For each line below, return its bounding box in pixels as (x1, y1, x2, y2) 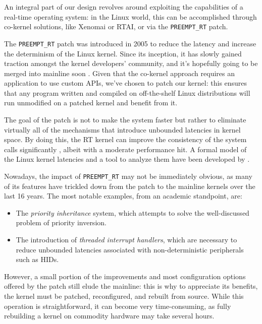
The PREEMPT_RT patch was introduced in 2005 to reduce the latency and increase (4, 38, 256, 48)
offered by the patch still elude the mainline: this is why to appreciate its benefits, (4, 281, 258, 291)
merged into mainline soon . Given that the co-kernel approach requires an (4, 68, 235, 78)
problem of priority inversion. (16, 217, 107, 228)
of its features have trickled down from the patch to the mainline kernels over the (4, 180, 255, 191)
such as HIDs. (16, 254, 59, 265)
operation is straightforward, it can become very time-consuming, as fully (4, 300, 231, 311)
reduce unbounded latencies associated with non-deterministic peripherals (16, 244, 244, 254)
